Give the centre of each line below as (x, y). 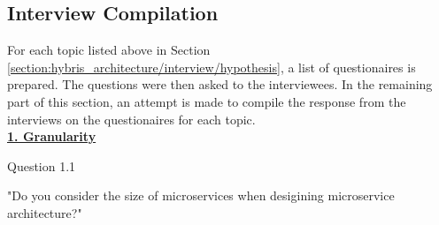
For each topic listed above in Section (109, 50)
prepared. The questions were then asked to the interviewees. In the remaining (220, 84)
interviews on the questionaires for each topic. (131, 119)
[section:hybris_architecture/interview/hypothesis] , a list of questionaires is (212, 67)
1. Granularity (52, 136)
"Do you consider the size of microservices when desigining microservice (201, 195)
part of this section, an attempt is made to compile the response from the (207, 101)
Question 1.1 (42, 165)
